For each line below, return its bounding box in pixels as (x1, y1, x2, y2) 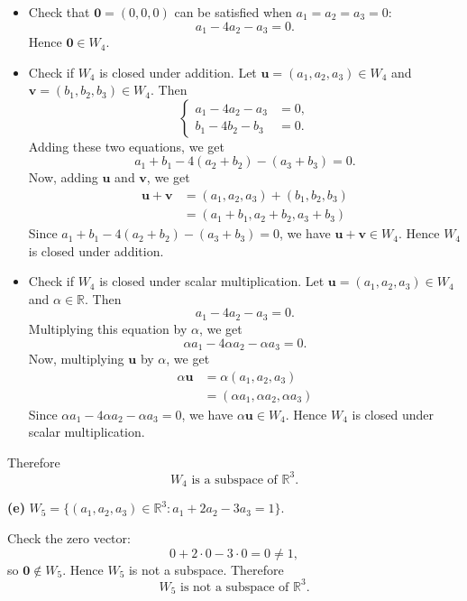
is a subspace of (191, 473, 278, 486)
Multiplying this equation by (28, 319, 188, 337)
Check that (28, 3, 90, 21)
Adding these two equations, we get (28, 136, 224, 155)
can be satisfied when (174, 3, 292, 21)
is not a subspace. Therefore (128, 559, 284, 578)
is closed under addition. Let (99, 62, 257, 81)
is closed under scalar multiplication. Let (99, 272, 325, 291)
